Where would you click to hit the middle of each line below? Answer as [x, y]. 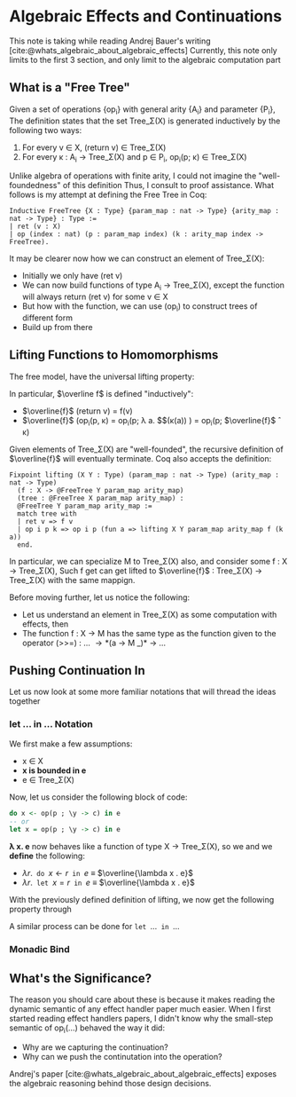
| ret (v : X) [35, 227]
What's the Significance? [81, 978]
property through [41, 909]
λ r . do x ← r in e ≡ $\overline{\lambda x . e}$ [107, 873]
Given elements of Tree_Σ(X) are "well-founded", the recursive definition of [146, 449]
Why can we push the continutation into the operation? [122, 1056]
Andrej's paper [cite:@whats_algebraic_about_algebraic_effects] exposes [143, 1073]
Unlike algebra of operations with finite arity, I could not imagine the [133, 176]
